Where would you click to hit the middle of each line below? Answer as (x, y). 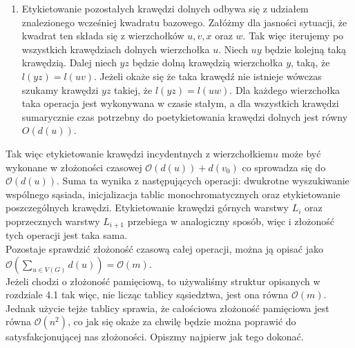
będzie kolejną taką (305, 49)
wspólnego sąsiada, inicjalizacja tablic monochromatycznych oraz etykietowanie (173, 194)
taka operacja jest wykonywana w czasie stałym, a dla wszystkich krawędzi (180, 103)
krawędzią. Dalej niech (69, 62)
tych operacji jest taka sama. (67, 235)
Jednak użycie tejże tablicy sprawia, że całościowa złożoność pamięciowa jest (167, 308)
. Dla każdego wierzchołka (285, 89)
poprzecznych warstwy (53, 221)
